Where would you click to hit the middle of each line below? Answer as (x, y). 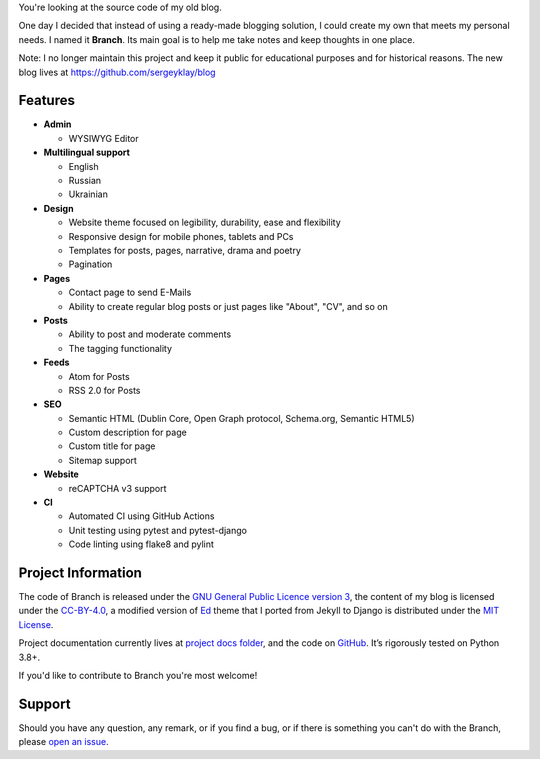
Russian (85, 181)
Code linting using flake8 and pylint (141, 544)
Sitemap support (102, 460)
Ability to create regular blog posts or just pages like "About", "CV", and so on (228, 306)
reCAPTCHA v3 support (117, 488)
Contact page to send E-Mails (130, 292)
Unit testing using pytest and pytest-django (157, 530)
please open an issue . (63, 742)
